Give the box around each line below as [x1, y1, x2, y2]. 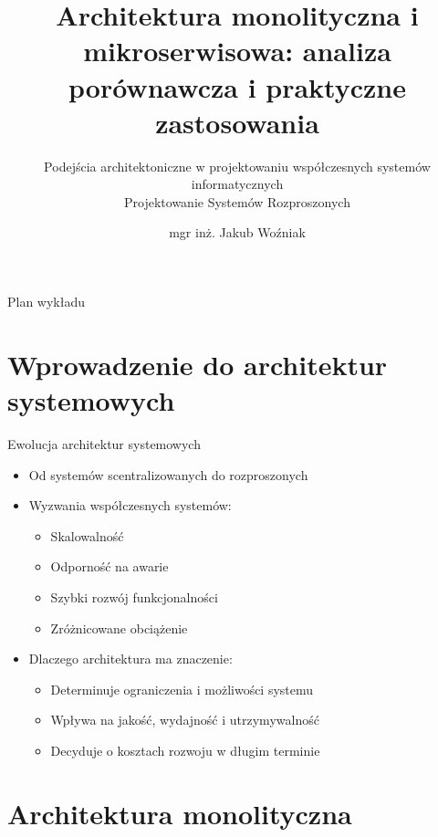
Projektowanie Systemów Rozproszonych [124, 192, 350, 211]
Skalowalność [50, 526, 124, 545]
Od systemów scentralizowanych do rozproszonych [28, 465, 308, 484]
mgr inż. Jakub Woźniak [169, 223, 306, 242]
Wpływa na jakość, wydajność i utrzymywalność [50, 710, 319, 729]
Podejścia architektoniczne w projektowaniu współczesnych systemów [44, 156, 431, 175]
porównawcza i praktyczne [68, 68, 406, 105]
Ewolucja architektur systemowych [7, 434, 201, 453]
